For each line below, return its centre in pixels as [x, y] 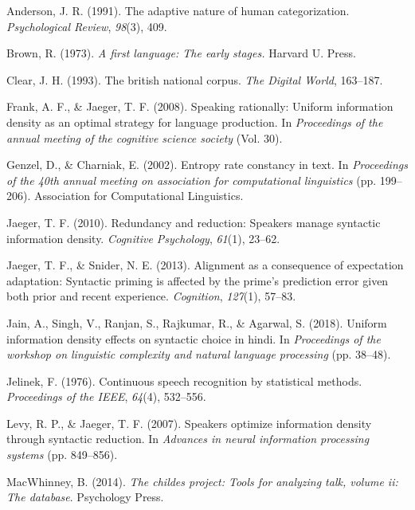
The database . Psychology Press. [85, 497]
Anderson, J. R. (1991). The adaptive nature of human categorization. [178, 10]
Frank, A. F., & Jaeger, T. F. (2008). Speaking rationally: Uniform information [200, 106]
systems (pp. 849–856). [62, 455]
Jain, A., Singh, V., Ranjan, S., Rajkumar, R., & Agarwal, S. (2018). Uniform [197, 322]
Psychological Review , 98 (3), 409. [87, 26]
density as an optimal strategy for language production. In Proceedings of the [195, 122]
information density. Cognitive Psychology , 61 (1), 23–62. [143, 238]
